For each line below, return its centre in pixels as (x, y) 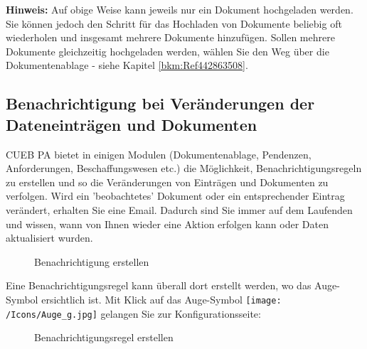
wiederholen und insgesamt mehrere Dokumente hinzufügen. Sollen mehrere (170, 37)
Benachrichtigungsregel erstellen (104, 337)
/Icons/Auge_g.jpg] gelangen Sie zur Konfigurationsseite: (133, 313)
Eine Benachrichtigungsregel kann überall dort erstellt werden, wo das (159, 285)
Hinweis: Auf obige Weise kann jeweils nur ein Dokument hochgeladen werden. (180, 9)
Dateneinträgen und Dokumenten (132, 124)
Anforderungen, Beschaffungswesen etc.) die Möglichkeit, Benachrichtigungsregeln (184, 168)
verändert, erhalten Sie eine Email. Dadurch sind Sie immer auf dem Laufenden (179, 209)
